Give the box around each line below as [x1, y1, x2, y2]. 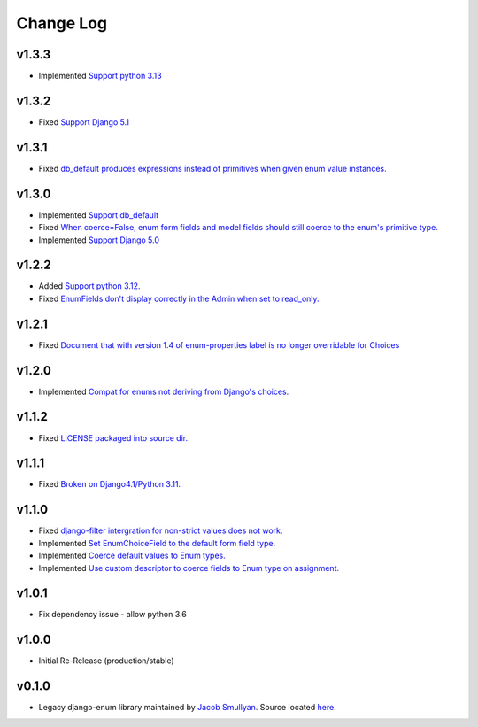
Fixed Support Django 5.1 [38, 116, 130, 128]
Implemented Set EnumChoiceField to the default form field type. [38, 538, 276, 548]
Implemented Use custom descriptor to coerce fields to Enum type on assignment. [38, 562, 340, 573]
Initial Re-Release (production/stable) [38, 655, 174, 666]
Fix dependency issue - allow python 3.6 [38, 609, 188, 620]
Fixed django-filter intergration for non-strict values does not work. [38, 525, 283, 536]
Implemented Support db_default [38, 209, 159, 220]
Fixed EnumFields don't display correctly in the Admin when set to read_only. [38, 293, 320, 304]
